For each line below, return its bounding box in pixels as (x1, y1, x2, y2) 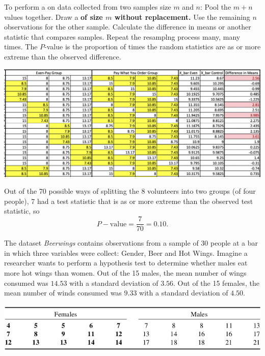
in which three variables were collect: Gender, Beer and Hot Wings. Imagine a (4, 247, 248, 258)
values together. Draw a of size (4, 11, 103, 22)
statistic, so (4, 205, 40, 216)
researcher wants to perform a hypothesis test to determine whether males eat (4, 257, 248, 268)
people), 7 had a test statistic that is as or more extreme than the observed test (4, 195, 253, 206)
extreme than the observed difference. (4, 51, 121, 62)
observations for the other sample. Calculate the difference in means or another (4, 21, 251, 32)
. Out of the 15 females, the (173, 277, 259, 288)
